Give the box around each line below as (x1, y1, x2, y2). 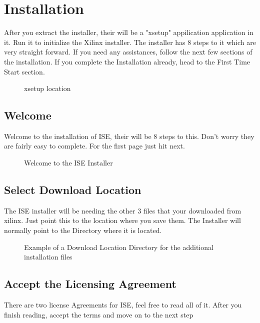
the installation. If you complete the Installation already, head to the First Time (4, 56, 250, 66)
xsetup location (24, 83, 71, 93)
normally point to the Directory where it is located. (4, 225, 162, 235)
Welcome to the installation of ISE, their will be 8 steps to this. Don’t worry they (4, 130, 254, 141)
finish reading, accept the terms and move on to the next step (4, 309, 193, 319)
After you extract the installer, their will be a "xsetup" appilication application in (4, 27, 253, 37)
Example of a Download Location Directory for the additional (24, 241, 213, 252)
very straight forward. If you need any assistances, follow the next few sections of (4, 46, 252, 57)
